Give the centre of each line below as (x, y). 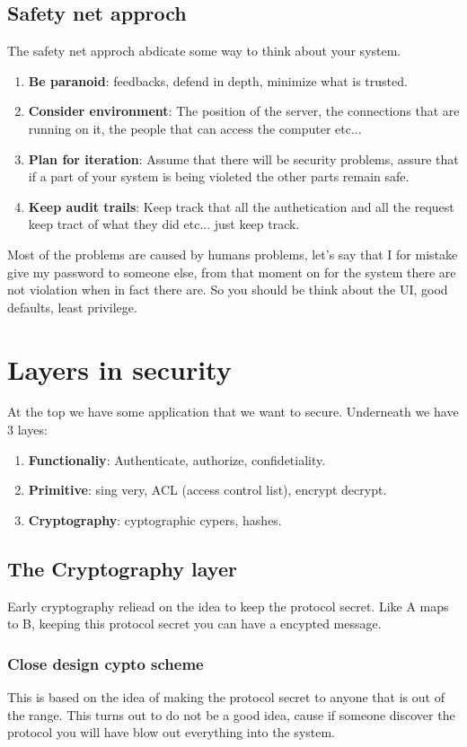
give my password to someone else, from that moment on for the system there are (232, 272)
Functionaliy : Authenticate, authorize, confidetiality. (177, 459)
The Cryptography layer (122, 568)
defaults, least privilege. (72, 307)
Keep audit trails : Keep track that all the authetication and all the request (241, 206)
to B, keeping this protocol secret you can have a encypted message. (194, 624)
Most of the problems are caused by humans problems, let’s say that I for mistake (233, 254)
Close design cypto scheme (106, 663)
